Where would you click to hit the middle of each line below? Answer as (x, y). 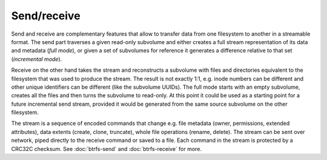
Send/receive (46, 16)
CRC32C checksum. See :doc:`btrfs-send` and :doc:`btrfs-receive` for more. (107, 149)
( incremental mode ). (37, 59)
